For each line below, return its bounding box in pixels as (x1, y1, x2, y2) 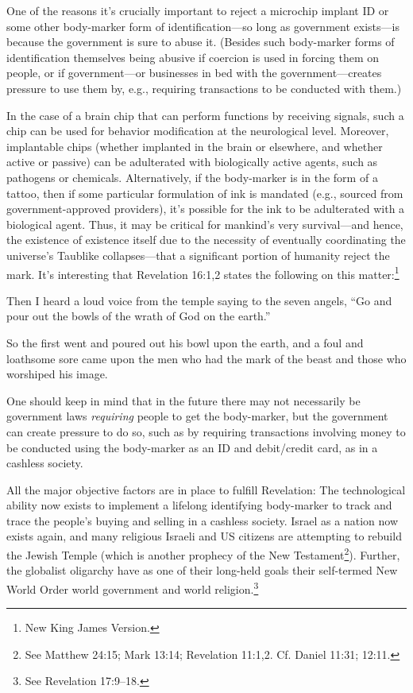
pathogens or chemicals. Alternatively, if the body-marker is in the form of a (6, 168, 378, 185)
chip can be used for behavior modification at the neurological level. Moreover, (6, 122, 389, 139)
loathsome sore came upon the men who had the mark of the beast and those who (6, 350, 407, 366)
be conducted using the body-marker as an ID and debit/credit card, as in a (6, 439, 378, 455)
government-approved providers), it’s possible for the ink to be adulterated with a (6, 200, 405, 217)
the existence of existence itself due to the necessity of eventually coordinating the (6, 231, 406, 248)
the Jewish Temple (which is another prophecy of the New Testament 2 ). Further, (6, 544, 400, 563)
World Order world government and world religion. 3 (6, 578, 259, 597)
